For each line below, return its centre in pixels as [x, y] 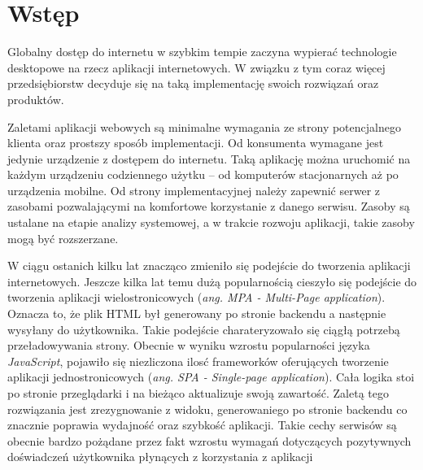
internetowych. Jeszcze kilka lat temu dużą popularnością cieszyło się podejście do [212, 281]
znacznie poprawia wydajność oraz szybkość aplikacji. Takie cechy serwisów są [202, 425]
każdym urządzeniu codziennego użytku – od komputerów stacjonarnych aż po [203, 174]
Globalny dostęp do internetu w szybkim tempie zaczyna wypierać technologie [202, 52]
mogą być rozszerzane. [63, 238]
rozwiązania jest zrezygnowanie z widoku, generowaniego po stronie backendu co [207, 409]
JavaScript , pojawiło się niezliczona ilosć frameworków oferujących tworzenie [198, 361]
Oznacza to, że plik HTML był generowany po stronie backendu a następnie [197, 313]
